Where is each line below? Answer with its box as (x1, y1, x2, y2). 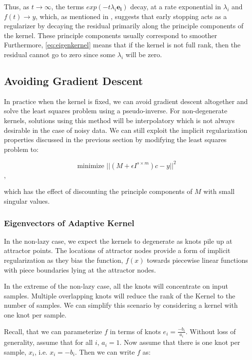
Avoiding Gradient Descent (4, 73, 143, 88)
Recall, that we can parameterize (4, 326, 102, 336)
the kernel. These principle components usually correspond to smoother (4, 30, 217, 40)
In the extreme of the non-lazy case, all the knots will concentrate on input (4, 281, 228, 291)
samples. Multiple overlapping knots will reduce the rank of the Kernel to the (4, 290, 235, 300)
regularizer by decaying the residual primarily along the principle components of (4, 21, 244, 31)
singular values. (4, 196, 50, 206)
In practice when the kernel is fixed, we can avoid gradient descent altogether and (4, 96, 248, 106)
